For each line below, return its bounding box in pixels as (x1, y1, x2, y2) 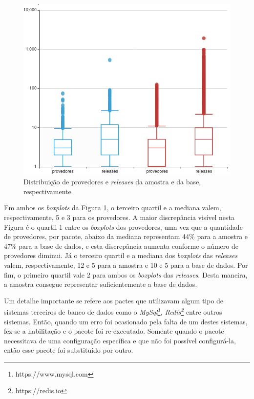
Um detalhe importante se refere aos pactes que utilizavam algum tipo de (4, 295, 224, 305)
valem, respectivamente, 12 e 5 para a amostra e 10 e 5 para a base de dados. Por (4, 259, 248, 270)
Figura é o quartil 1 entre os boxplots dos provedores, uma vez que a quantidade (4, 221, 243, 232)
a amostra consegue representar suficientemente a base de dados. (4, 279, 197, 289)
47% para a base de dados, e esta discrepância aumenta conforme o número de (4, 240, 238, 251)
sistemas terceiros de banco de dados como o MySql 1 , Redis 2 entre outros (4, 305, 222, 317)
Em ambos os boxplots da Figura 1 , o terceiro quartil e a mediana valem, (4, 202, 221, 213)
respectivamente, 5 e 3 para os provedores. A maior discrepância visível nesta (4, 212, 234, 222)
